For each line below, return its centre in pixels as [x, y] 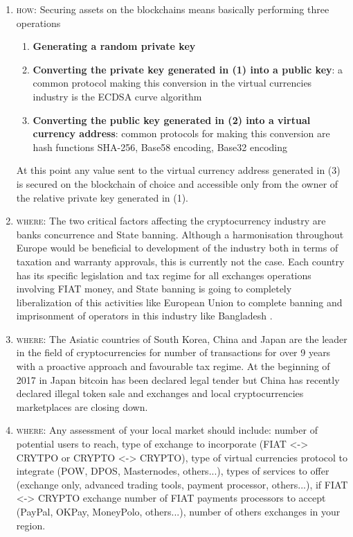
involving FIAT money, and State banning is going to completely [154, 289]
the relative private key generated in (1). [102, 197]
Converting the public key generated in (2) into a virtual [172, 120]
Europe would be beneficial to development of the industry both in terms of [177, 248]
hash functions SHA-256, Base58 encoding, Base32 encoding [160, 147]
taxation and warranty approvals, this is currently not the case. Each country [180, 261]
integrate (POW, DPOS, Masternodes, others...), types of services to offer [173, 471]
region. [31, 525]
